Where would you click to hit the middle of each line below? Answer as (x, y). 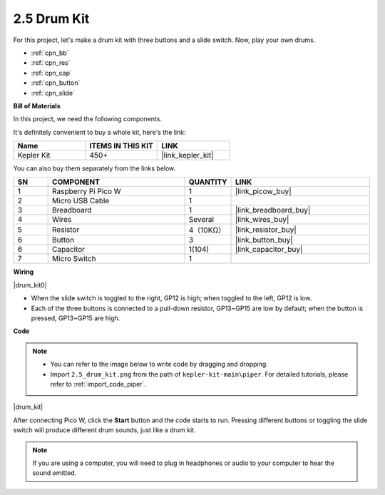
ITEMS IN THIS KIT (121, 146)
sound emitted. (55, 473)
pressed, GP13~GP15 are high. (76, 318)
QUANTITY (208, 182)
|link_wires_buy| (262, 220)
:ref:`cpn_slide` (53, 93)
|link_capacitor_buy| (269, 250)
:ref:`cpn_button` (56, 83)
